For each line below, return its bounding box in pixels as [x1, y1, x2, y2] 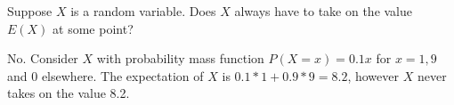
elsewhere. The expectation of [41, 66, 204, 85]
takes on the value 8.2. [7, 84, 130, 102]
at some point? [53, 19, 134, 37]
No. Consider [7, 49, 78, 68]
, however [347, 66, 399, 85]
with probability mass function [96, 49, 264, 68]
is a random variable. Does [70, 2, 216, 20]
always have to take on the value [234, 2, 413, 20]
